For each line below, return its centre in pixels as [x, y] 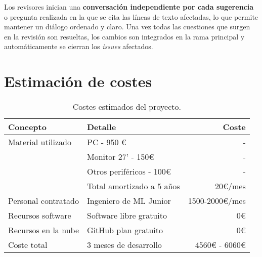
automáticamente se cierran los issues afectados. [79, 46]
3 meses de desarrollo [124, 245]
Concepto [27, 127]
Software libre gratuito [127, 216]
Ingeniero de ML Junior [129, 201]
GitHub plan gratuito [125, 230]
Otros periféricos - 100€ [129, 172]
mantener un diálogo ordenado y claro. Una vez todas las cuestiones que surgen [127, 27]
